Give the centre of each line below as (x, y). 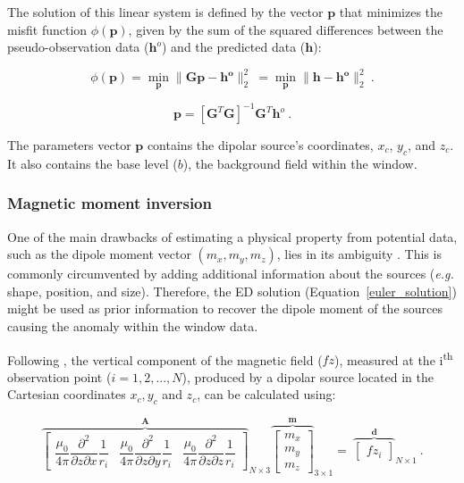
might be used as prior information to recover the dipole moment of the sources (225, 308)
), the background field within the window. (300, 163)
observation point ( (59, 376)
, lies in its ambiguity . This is (359, 254)
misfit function (47, 29)
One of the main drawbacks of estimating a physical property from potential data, (232, 236)
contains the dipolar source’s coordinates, (260, 145)
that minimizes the (391, 12)
